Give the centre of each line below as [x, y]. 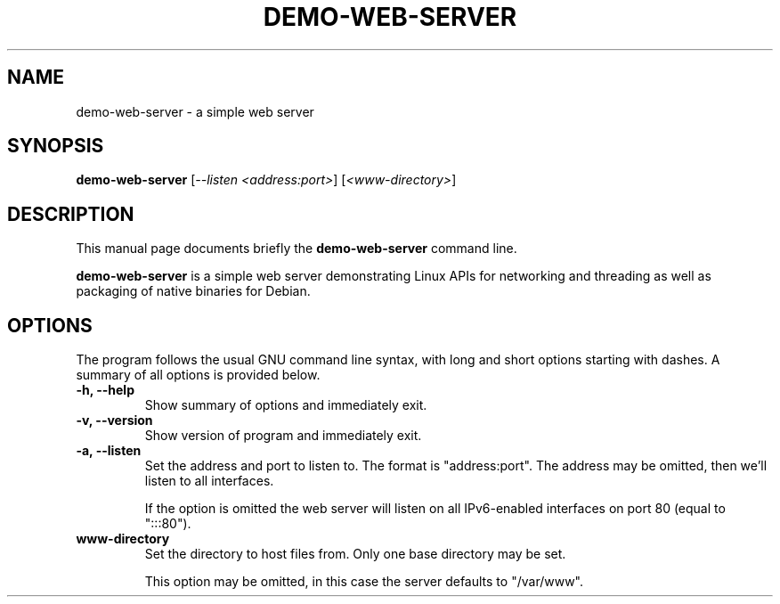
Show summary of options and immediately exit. [286, 405]
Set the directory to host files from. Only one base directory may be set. [355, 554]
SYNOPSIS [56, 146]
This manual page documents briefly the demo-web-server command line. [297, 249]
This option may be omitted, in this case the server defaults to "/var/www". [364, 582]
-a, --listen [109, 451]
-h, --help [105, 390]
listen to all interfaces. [209, 481]
